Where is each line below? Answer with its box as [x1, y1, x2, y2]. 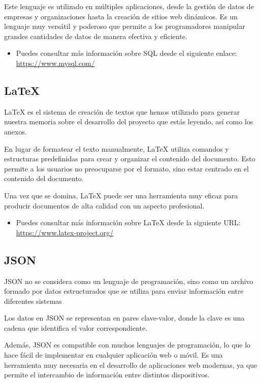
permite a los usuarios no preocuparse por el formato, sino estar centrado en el [4, 163, 249, 173]
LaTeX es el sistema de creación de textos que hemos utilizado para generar [4, 106, 240, 117]
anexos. [4, 126, 27, 136]
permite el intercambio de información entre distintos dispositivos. [4, 369, 210, 380]
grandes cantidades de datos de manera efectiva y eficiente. [4, 30, 187, 41]
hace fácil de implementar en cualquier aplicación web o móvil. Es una [4, 350, 223, 360]
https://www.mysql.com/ [16, 57, 95, 68]
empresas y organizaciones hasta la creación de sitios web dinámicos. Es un [4, 11, 238, 21]
